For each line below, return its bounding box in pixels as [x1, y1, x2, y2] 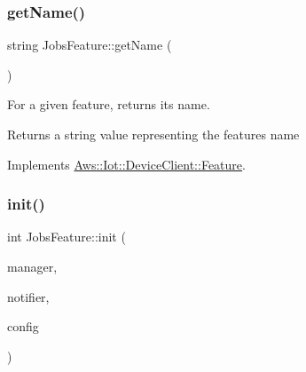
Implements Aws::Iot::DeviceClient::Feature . [7, 154, 246, 173]
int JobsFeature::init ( [7, 227, 126, 246]
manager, [7, 257, 58, 275]
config [7, 317, 39, 336]
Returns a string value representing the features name [7, 125, 300, 143]
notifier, [7, 287, 50, 305]
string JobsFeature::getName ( [7, 36, 172, 54]
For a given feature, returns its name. [7, 95, 210, 114]
